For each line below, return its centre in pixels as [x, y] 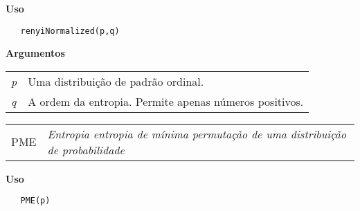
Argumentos [35, 53]
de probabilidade [86, 149]
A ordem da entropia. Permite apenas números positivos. [166, 101]
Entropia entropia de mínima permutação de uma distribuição [197, 134]
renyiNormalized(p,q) [70, 31]
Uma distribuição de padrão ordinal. [116, 81]
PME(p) [35, 201]
